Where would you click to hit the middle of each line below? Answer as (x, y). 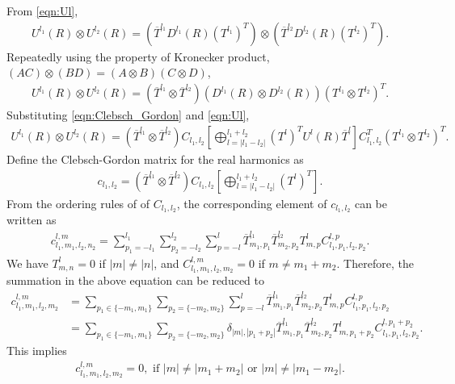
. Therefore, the (375, 263)
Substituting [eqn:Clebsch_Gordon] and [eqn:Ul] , (128, 115)
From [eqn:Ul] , (42, 10)
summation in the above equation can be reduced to (136, 280)
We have (27, 263)
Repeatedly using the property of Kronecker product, (138, 56)
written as (32, 220)
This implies (37, 350)
